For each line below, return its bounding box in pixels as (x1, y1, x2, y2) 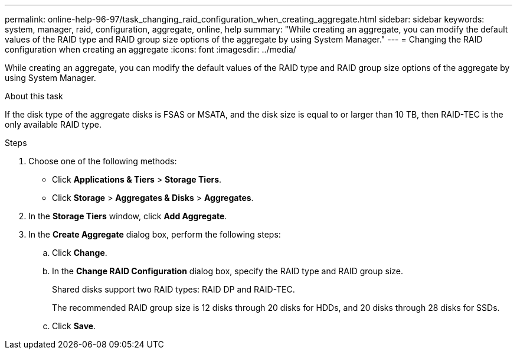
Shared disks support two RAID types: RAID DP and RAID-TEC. (52, 284, 295, 294)
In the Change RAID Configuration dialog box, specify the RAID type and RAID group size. (52, 266, 403, 276)
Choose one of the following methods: (28, 156, 177, 166)
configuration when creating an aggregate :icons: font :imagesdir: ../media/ (5, 44, 296, 54)
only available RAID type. (5, 119, 102, 129)
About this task (5, 91, 63, 101)
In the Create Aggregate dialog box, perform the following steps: (28, 229, 281, 239)
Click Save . (52, 321, 96, 331)
